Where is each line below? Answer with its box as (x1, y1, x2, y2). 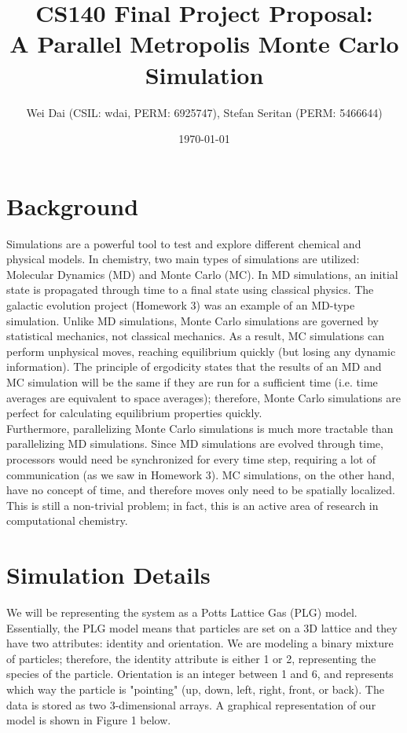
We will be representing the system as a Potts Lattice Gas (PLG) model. (6, 604, 357, 621)
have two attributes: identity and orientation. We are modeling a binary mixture (6, 635, 394, 651)
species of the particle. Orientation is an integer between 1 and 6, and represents (6, 665, 394, 682)
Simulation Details (6, 559, 211, 591)
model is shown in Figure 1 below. (6, 712, 171, 728)
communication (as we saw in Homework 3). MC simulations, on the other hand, (6, 466, 395, 482)
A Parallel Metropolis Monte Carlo (9, 27, 399, 60)
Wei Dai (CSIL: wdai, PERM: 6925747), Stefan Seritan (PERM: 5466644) (26, 104, 383, 120)
